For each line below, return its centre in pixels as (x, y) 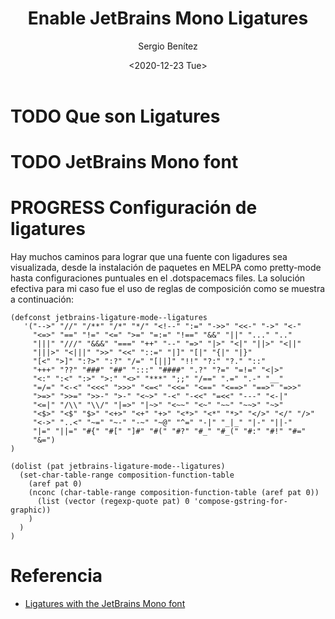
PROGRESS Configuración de (134, 208)
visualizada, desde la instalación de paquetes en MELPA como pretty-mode (166, 268)
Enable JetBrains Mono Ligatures (168, 18)
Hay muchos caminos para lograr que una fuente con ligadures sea (149, 257)
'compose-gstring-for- (240, 502)
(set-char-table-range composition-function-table (127, 475)
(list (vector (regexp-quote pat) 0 (113, 502)
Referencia (56, 576)
